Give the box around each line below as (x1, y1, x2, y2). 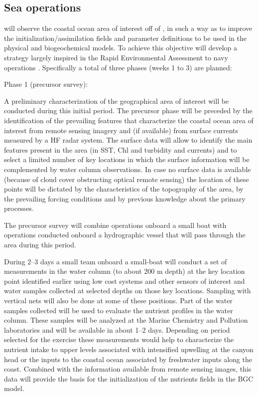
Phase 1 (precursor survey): (4, 79, 88, 89)
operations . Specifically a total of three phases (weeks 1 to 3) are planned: (4, 62, 232, 72)
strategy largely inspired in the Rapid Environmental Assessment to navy (4, 52, 228, 62)
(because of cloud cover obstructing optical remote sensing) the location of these (4, 174, 249, 184)
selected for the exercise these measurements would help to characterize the (4, 334, 234, 345)
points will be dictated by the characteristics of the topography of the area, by (4, 184, 244, 194)
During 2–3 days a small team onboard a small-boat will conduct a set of (4, 256, 227, 266)
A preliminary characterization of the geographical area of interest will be (4, 95, 229, 106)
